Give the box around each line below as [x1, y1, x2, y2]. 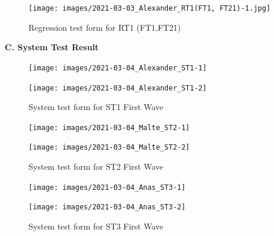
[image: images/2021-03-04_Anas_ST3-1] [28, 183, 186, 192]
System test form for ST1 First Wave [28, 101, 164, 113]
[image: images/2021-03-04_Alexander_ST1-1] [28, 63, 207, 72]
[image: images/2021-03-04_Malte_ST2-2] [28, 143, 190, 152]
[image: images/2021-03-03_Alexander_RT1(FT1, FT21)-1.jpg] [28, 4, 271, 12]
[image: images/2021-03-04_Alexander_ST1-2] [28, 83, 207, 92]
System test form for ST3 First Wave [28, 219, 164, 232]
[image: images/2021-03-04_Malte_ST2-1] [28, 123, 190, 132]
